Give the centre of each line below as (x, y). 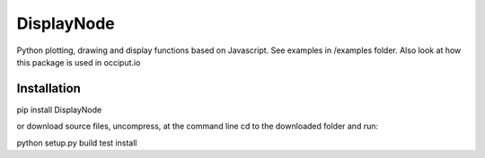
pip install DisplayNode (59, 110)
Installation (48, 88)
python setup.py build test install (77, 143)
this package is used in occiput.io (79, 62)
